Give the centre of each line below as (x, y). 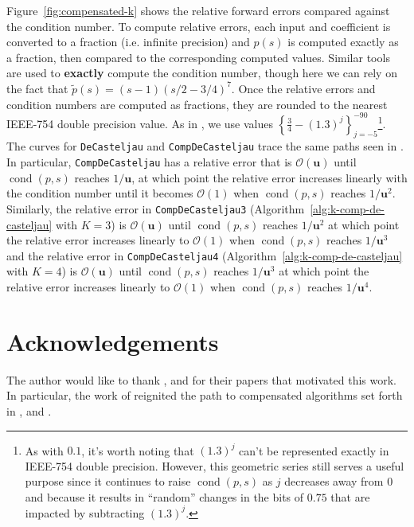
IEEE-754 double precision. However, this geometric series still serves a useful (215, 465)
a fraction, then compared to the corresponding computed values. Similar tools (198, 57)
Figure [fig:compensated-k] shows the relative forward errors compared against (198, 10)
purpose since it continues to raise (108, 481)
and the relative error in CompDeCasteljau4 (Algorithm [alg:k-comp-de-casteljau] (205, 255)
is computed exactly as (343, 42)
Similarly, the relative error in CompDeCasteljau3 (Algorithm (156, 208)
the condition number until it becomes (100, 193)
